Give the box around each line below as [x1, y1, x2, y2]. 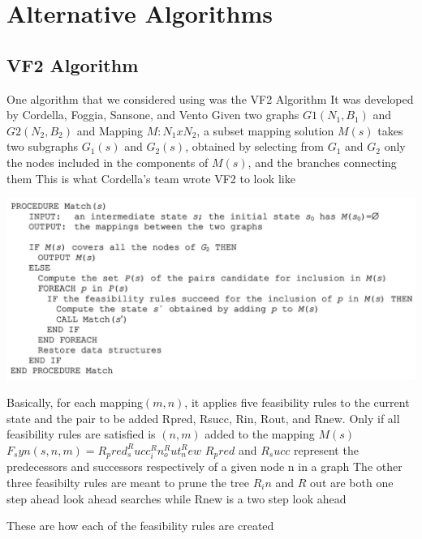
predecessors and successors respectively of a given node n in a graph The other [6, 458, 403, 475]
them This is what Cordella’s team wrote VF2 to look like [6, 169, 295, 186]
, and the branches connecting [248, 153, 397, 170]
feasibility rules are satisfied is [6, 426, 156, 443]
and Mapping [76, 122, 143, 139]
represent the [294, 441, 359, 458]
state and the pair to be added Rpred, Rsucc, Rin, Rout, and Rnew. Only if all [6, 409, 400, 426]
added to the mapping [205, 426, 315, 443]
